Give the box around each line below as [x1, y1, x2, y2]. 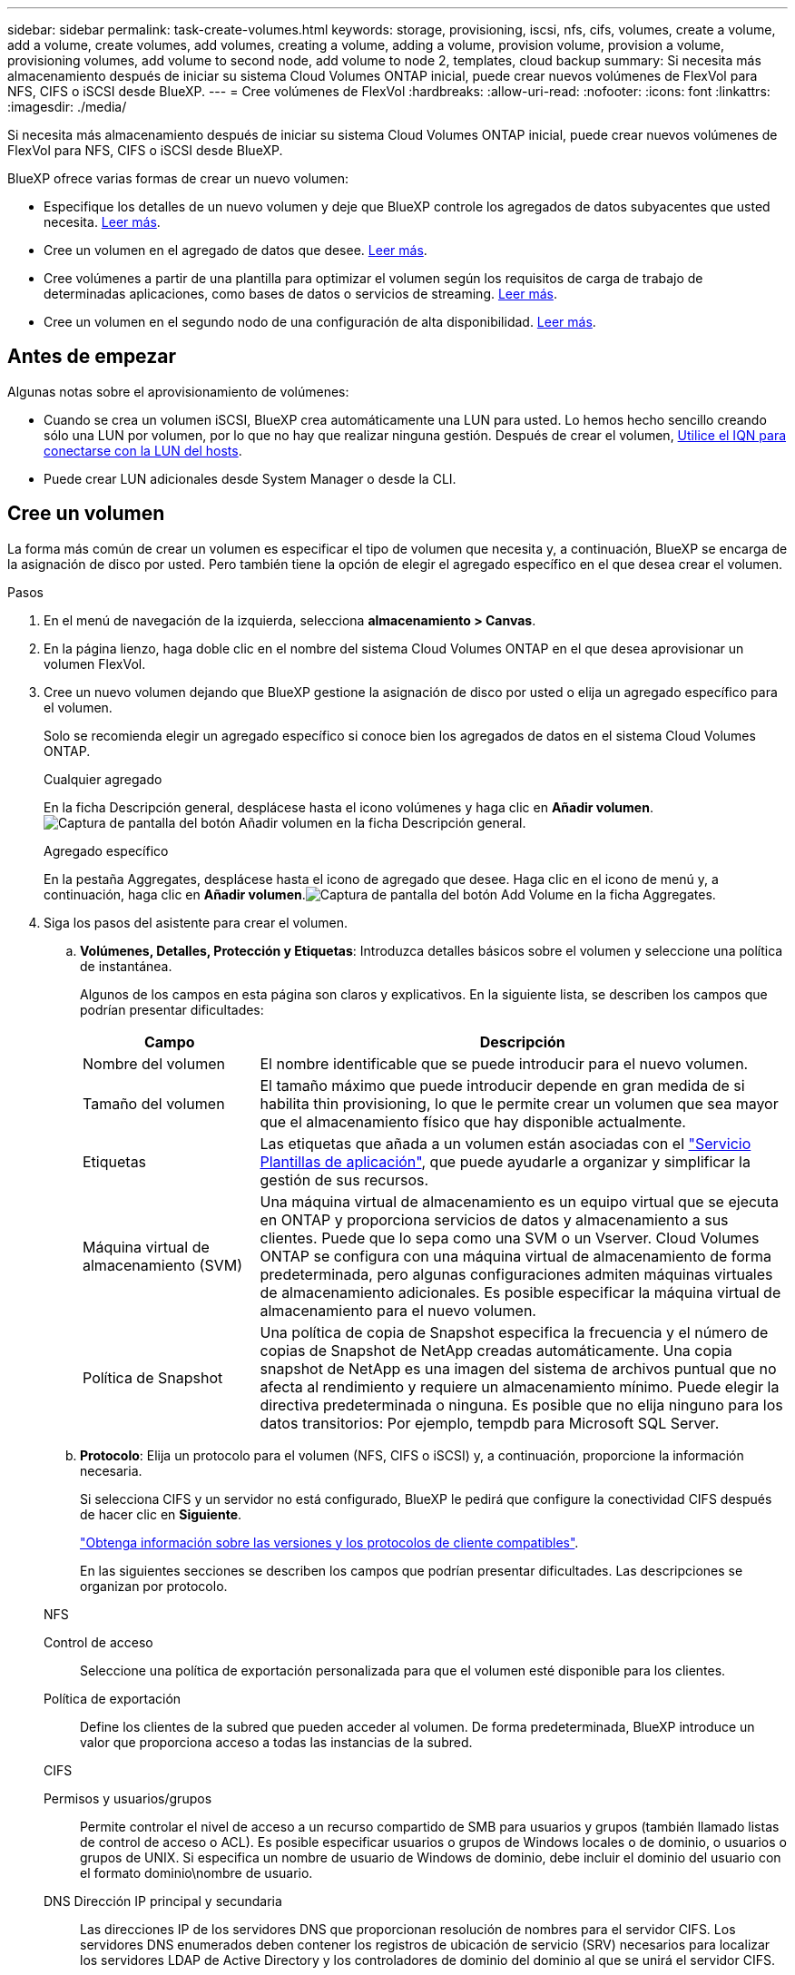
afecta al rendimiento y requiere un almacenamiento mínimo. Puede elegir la [260, 1377, 780, 1396]
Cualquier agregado [44, 771, 162, 787]
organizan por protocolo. [80, 1577, 228, 1594]
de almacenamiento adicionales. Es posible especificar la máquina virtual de [260, 1282, 781, 1302]
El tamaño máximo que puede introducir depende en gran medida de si [260, 1076, 745, 1095]
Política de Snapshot [83, 1368, 223, 1387]
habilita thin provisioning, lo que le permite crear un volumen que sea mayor [260, 1094, 779, 1113]
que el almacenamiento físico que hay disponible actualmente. [260, 1112, 686, 1131]
